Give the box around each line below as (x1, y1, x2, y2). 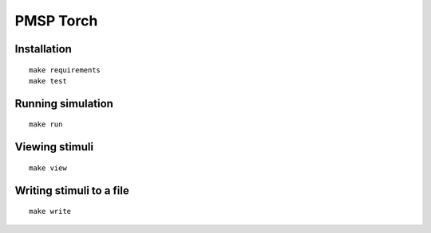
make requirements (29, 65, 101, 75)
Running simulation (14, 96, 113, 111)
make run (29, 120, 63, 129)
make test (29, 76, 67, 85)
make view (29, 163, 67, 173)
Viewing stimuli (14, 140, 94, 154)
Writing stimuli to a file (14, 184, 129, 197)
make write (29, 207, 72, 216)
